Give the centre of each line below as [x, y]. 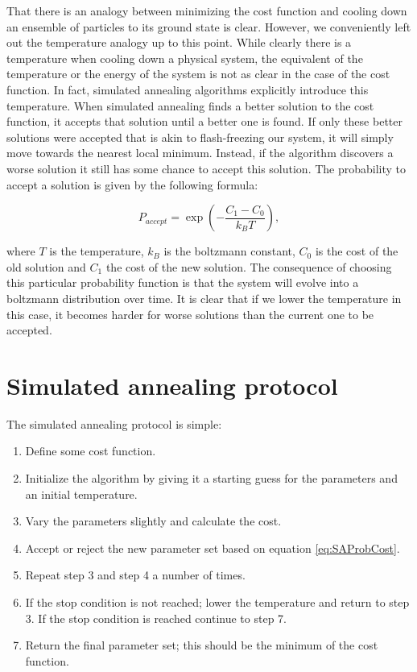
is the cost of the [357, 251]
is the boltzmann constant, [229, 251]
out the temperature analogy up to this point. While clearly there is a [179, 42]
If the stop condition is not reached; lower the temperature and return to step [217, 601]
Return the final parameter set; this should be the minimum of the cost [202, 645]
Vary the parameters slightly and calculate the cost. [153, 521]
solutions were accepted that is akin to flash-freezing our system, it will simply [200, 137]
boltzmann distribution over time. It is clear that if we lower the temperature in [204, 298]
